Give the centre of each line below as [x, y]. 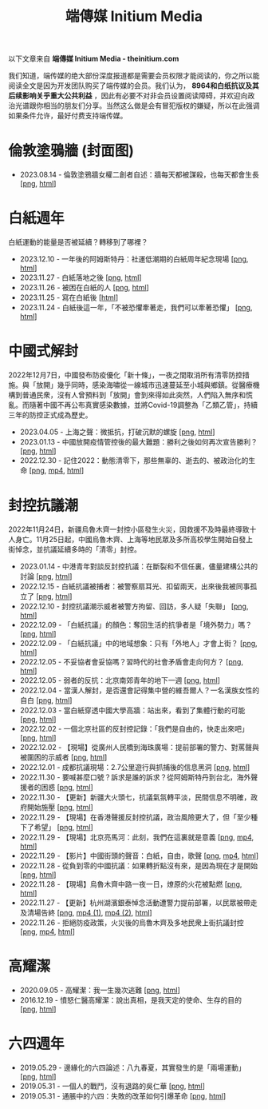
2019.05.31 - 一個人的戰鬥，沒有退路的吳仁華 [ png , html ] [112, 1086]
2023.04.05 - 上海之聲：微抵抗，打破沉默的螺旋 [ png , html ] [117, 432]
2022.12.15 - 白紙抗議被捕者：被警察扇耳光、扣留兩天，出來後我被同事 [135, 586]
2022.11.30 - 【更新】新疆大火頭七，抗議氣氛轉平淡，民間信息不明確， [135, 797]
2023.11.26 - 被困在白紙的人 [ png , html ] [84, 288]
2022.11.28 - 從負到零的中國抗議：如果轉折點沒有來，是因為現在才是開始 [139, 865]
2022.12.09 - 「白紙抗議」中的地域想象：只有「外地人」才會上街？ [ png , [138, 643]
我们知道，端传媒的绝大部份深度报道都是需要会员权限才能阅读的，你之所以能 [134, 76]
